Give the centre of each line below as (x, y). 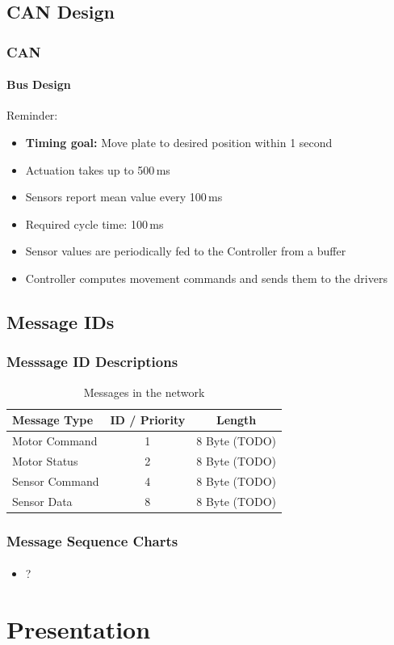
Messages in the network (144, 392)
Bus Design (39, 84)
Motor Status (45, 460)
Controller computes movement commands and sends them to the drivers (206, 278)
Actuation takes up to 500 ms (98, 169)
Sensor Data (42, 501)
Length (237, 420)
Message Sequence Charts (92, 540)
